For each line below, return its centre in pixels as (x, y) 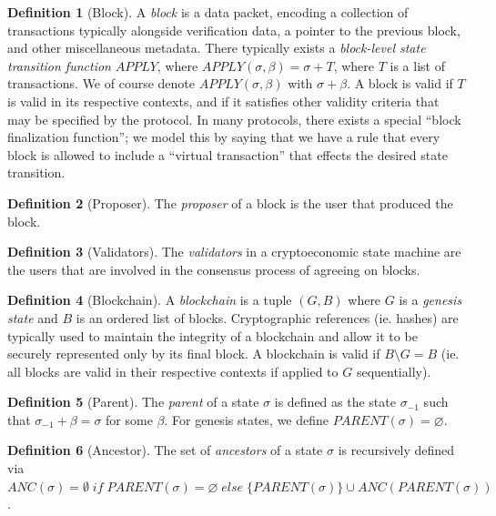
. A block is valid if (400, 83)
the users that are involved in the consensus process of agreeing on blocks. (214, 269)
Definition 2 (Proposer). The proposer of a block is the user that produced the (230, 202)
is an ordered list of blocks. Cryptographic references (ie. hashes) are (267, 317)
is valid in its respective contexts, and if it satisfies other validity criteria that (223, 101)
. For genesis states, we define (247, 419)
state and (33, 317)
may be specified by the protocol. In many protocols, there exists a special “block (234, 119)
